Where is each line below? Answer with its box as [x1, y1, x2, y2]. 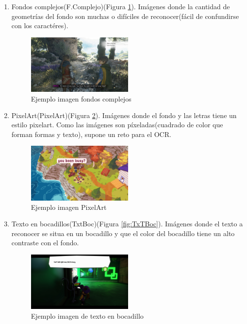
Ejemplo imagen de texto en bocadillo [31, 310, 144, 321]
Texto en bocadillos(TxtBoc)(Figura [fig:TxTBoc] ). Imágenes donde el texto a [11, 219, 243, 229]
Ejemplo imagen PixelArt [31, 202, 107, 212]
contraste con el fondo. [11, 238, 79, 248]
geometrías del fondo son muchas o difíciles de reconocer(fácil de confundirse [11, 11, 239, 21]
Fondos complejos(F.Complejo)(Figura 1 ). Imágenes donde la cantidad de [11, 1, 230, 11]
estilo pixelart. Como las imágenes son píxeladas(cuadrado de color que [11, 119, 223, 130]
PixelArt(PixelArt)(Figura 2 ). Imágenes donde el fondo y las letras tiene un [11, 110, 237, 120]
